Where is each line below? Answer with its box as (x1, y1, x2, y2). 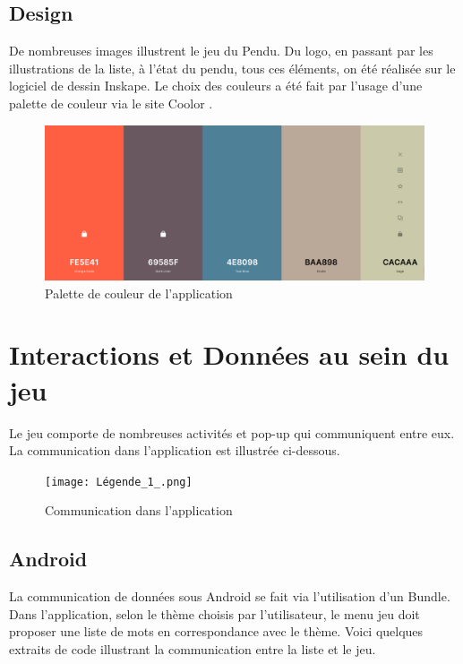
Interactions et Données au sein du (9, 336, 450, 373)
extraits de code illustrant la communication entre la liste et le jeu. (9, 639, 376, 658)
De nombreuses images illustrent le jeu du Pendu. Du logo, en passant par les (9, 41, 433, 60)
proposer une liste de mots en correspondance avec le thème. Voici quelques (9, 622, 424, 641)
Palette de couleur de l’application (45, 283, 233, 302)
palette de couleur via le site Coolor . (9, 93, 213, 112)
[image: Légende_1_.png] (45, 475, 193, 488)
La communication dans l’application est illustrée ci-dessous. (9, 441, 340, 460)
